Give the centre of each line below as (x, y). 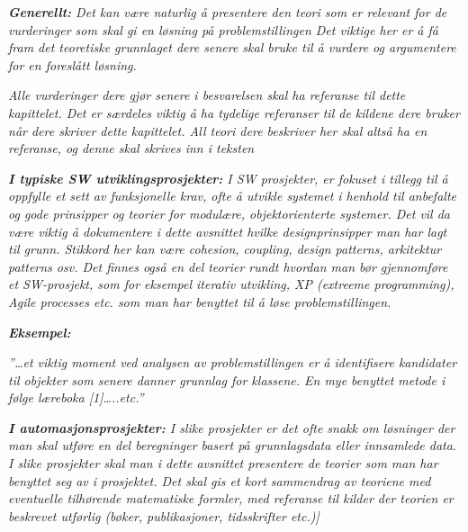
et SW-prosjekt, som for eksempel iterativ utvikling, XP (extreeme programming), (231, 284)
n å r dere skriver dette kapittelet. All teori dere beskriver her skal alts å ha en (218, 130)
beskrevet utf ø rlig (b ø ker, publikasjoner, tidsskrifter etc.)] (164, 515)
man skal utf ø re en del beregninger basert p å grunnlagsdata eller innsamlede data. (233, 445)
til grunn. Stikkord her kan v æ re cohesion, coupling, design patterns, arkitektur (225, 249)
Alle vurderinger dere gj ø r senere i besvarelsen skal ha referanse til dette (207, 95)
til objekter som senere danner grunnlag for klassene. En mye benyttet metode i (227, 379)
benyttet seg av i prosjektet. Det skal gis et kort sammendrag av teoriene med (220, 480)
